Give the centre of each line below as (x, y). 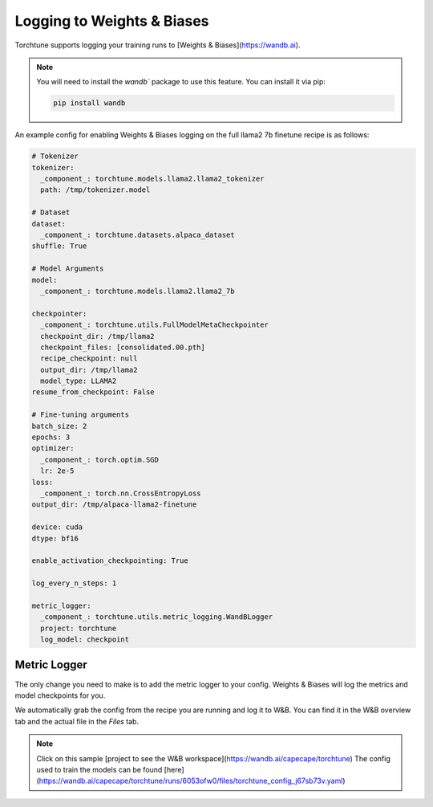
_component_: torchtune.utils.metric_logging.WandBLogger (157, 617)
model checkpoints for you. (60, 695)
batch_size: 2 (59, 426)
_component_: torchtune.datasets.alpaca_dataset (138, 235)
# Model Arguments (68, 269)
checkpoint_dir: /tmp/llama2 (98, 336)
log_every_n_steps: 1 (74, 583)
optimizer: (53, 448)
